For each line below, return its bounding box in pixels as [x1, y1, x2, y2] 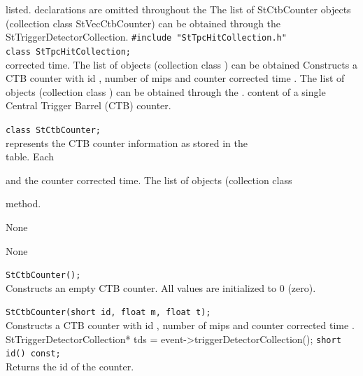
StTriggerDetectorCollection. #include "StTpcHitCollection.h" [6, 29, 287, 44]
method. [6, 196, 41, 211]
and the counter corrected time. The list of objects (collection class [6, 172, 292, 187]
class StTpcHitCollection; [6, 46, 131, 57]
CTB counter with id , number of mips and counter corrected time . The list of [6, 71, 345, 85]
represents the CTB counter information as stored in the [6, 135, 248, 150]
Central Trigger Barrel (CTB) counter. [6, 98, 171, 113]
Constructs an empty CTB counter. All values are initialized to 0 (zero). [6, 280, 316, 295]
